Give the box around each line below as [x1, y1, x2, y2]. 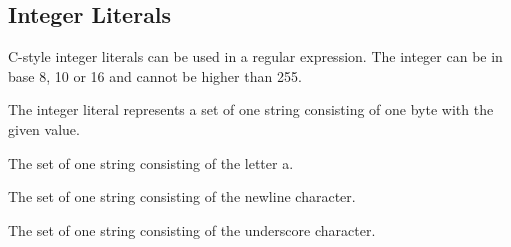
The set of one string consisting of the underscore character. [8, 219, 376, 240]
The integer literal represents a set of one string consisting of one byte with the [8, 99, 494, 120]
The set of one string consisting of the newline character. [8, 186, 356, 207]
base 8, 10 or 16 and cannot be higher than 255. [8, 65, 302, 86]
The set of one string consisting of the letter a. [8, 152, 294, 173]
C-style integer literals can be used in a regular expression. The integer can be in [8, 46, 503, 67]
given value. [8, 118, 80, 139]
